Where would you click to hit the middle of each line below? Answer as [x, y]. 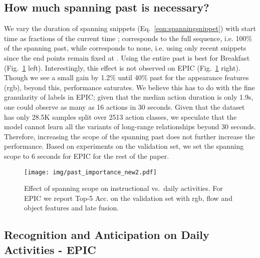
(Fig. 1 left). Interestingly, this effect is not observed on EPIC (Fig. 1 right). [122, 67]
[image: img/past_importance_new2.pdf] [90, 172]
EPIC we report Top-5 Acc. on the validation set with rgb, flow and [128, 198]
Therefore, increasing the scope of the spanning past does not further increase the [129, 136]
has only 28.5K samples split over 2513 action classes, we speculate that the [120, 116]
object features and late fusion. [72, 208]
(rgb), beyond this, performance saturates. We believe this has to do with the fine [129, 87]
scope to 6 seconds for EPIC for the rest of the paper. [87, 156]
